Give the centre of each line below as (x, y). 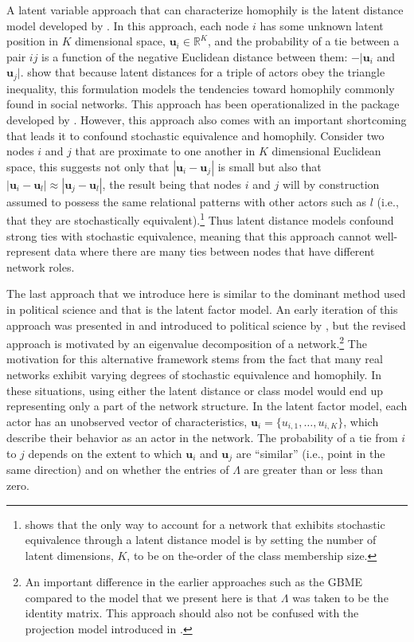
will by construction (331, 184)
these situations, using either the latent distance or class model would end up (195, 390)
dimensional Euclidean (326, 151)
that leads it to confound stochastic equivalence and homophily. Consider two (195, 135)
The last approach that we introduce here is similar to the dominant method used (206, 294)
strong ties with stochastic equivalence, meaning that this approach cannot (189, 235)
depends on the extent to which (105, 453)
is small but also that (269, 166)
